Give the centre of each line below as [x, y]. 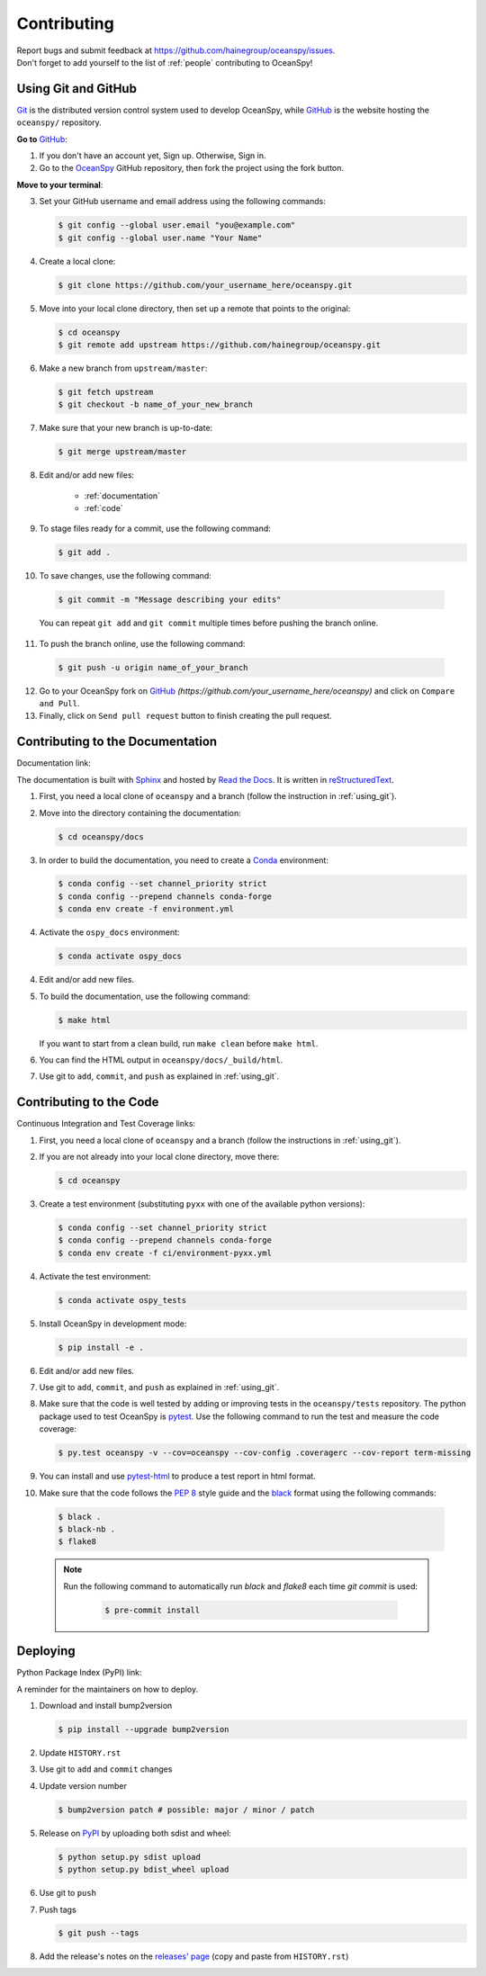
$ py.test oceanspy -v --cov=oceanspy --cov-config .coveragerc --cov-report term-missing [265, 1453]
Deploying [46, 1651]
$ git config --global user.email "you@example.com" [177, 225]
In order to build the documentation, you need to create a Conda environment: [184, 860]
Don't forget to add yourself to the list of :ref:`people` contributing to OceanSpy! [165, 62]
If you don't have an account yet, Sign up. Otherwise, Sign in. [153, 156]
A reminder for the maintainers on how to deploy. [108, 1689]
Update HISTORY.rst [80, 1753]
